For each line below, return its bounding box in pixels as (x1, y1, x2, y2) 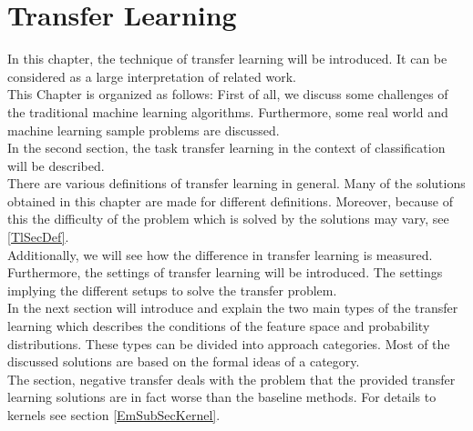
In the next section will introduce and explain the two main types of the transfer (7, 298, 458, 317)
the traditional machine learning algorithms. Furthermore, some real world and (7, 102, 448, 121)
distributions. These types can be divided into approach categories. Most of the (7, 334, 450, 353)
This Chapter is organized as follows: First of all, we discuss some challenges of (7, 85, 448, 104)
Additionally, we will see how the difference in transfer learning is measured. (7, 245, 433, 264)
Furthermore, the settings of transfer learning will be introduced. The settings (7, 263, 443, 282)
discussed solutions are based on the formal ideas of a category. (7, 352, 360, 371)
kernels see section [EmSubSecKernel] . (7, 406, 221, 424)
